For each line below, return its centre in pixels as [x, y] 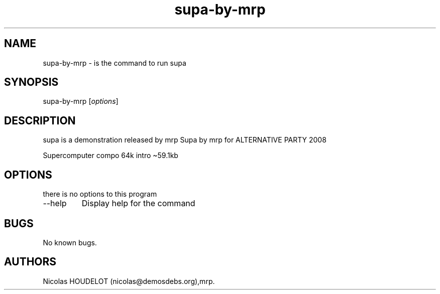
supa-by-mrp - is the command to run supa [115, 63]
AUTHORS [30, 262]
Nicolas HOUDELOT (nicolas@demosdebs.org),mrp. [129, 281]
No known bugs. [70, 242]
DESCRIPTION [40, 120]
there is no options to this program [100, 194]
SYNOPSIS [31, 82]
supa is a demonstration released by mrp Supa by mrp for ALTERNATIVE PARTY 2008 [185, 140]
